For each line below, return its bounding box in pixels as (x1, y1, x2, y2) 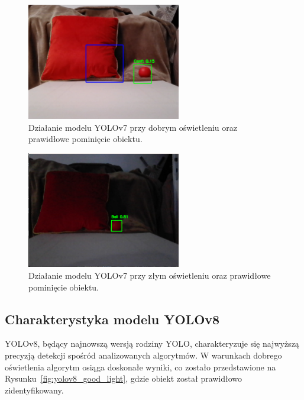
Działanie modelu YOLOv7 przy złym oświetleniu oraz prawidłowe (28, 269, 271, 281)
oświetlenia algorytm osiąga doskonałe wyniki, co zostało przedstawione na (5, 360, 276, 373)
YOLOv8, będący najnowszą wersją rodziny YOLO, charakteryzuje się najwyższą (5, 337, 299, 350)
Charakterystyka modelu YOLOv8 (5, 309, 220, 328)
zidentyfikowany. (5, 383, 64, 396)
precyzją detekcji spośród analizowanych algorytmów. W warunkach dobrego (5, 349, 282, 361)
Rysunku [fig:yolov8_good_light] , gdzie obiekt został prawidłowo (5, 372, 242, 385)
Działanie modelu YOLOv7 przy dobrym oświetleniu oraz (28, 121, 237, 133)
